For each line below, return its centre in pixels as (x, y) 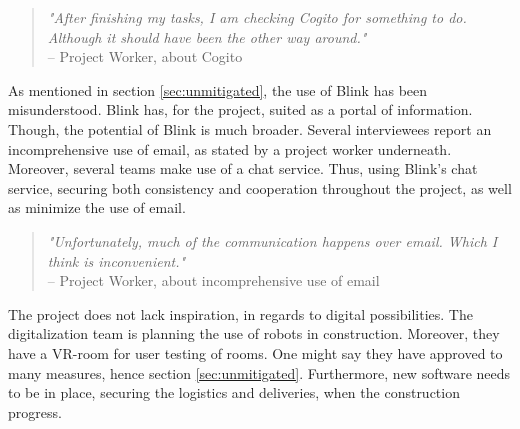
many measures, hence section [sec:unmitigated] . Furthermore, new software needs (259, 372)
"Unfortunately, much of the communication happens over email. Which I (272, 240)
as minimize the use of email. (97, 207)
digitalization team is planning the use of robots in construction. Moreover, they (254, 333)
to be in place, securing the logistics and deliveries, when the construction (234, 392)
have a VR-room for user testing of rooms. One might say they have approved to (255, 352)
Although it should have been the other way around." (207, 36)
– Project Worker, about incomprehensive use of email (213, 280)
